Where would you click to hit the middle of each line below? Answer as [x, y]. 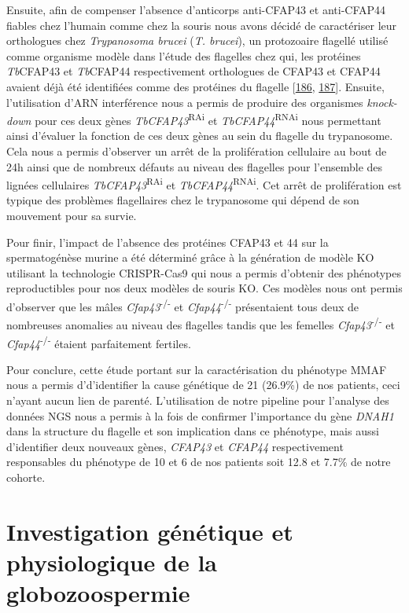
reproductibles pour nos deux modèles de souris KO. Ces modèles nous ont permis [204, 288]
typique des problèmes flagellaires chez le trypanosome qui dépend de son [183, 200]
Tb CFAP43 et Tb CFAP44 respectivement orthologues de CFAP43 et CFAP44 [193, 71]
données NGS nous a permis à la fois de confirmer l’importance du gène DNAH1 [200, 415]
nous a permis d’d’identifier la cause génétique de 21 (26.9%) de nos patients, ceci [203, 385]
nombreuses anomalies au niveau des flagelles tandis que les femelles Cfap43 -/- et [201, 323]
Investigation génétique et [150, 531]
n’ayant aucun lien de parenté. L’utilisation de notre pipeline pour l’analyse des [198, 400]
